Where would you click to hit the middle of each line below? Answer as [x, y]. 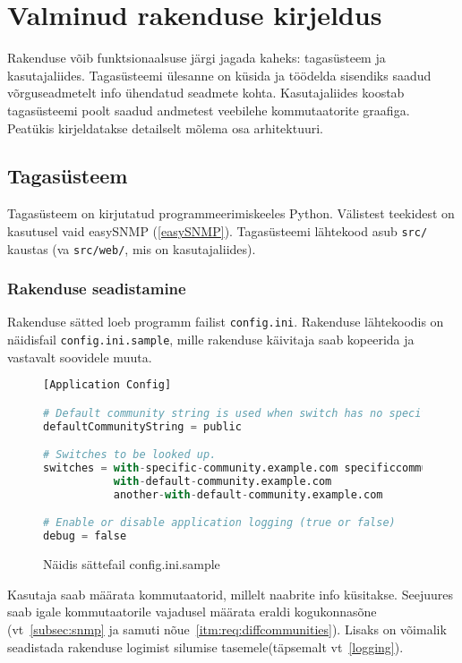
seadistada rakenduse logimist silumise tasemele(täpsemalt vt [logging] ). [205, 646]
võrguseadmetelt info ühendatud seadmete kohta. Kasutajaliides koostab [206, 93]
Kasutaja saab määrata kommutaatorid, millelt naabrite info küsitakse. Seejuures [230, 594]
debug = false [85, 536]
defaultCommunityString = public [142, 426]
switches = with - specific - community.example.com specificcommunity [248, 468]
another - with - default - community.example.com [248, 494]
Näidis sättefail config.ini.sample [132, 564]
